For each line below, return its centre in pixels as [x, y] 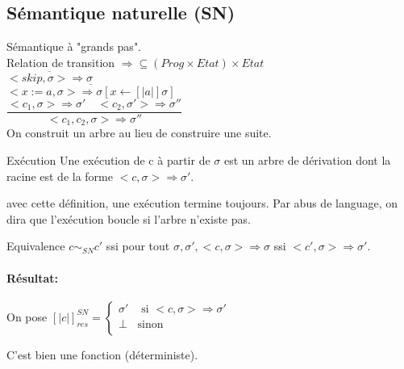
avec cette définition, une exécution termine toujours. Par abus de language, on [202, 203]
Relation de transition [61, 62]
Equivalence [36, 246]
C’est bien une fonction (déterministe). [102, 354]
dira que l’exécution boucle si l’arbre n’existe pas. [129, 218]
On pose [27, 316]
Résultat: [33, 277]
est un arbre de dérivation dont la [307, 159]
